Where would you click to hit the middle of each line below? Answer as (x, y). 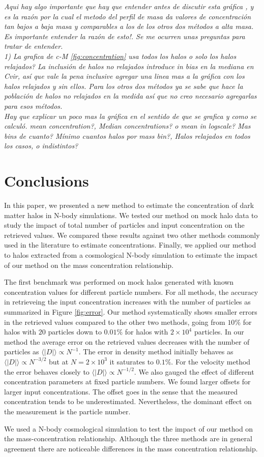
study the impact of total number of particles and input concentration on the (124, 225)
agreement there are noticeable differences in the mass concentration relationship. (131, 448)
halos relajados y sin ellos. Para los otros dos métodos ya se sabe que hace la (124, 86)
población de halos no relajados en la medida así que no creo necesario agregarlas (130, 96)
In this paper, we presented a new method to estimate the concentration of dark (129, 205)
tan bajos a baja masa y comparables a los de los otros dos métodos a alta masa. (129, 26)
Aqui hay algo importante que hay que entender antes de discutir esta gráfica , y (129, 6)
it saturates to (132, 361)
